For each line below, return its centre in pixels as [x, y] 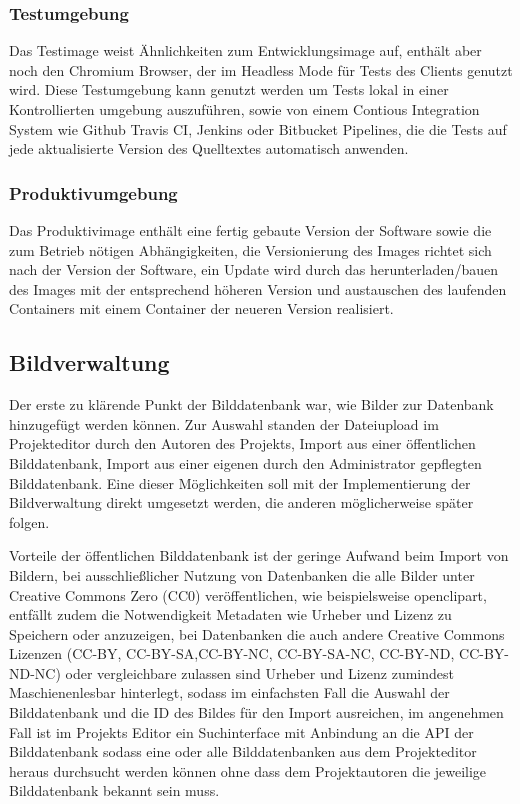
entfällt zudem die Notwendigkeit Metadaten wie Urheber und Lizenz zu [230, 614]
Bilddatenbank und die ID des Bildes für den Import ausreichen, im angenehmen [256, 712]
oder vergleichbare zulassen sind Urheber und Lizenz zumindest [259, 672]
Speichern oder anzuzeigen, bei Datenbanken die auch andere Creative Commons [257, 633]
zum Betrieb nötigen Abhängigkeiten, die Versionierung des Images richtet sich [250, 249]
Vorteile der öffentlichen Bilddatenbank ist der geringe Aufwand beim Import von [259, 555]
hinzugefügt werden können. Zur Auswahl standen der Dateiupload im [224, 423]
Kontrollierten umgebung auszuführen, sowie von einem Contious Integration [244, 109]
